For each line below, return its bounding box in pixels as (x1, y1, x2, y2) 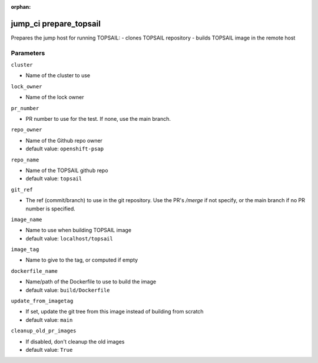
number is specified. (25, 205, 76, 212)
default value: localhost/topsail (25, 235, 113, 242)
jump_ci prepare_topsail (11, 18, 101, 29)
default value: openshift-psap (25, 145, 104, 153)
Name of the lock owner (25, 94, 84, 101)
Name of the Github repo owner (25, 137, 103, 144)
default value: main (25, 316, 73, 324)
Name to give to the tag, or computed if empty (25, 256, 138, 263)
